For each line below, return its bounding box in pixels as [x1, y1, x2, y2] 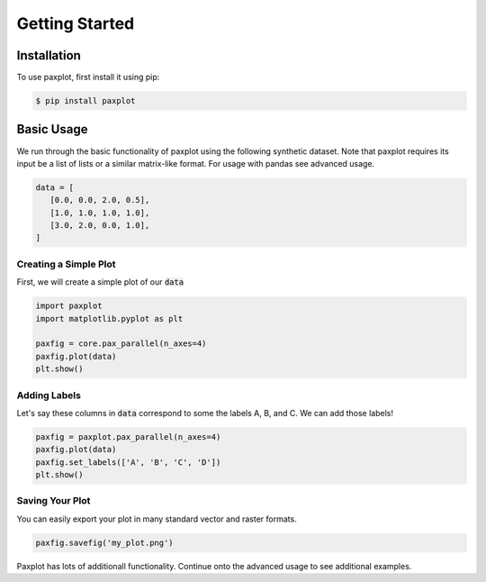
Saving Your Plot [16, 495, 91, 507]
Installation [16, 48, 81, 63]
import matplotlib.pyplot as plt [35, 314, 184, 323]
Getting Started [16, 14, 135, 33]
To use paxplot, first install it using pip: [16, 72, 160, 83]
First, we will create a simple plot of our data [16, 277, 184, 287]
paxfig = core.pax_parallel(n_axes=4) [35, 339, 207, 349]
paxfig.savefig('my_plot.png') [35, 537, 175, 548]
